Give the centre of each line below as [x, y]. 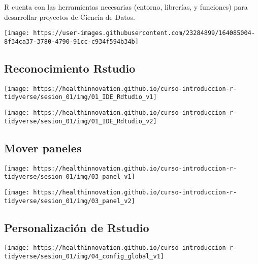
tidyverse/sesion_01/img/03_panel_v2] [70, 201]
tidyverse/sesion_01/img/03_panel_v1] [70, 177]
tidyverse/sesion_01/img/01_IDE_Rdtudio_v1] [80, 97]
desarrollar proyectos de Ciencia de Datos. [70, 16]
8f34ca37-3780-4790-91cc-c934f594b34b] [71, 41]
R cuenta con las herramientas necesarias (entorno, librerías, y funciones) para [126, 7]
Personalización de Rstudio [77, 227]
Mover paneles [43, 147]
